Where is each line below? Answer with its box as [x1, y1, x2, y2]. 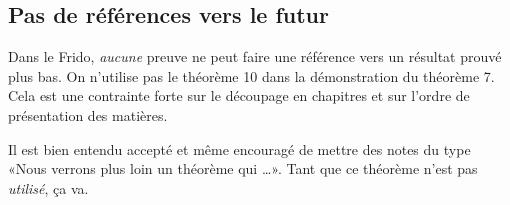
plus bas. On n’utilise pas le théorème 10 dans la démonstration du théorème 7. [8, 65, 495, 86]
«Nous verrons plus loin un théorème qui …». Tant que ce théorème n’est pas [8, 158, 478, 179]
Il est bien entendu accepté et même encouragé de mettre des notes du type [8, 138, 471, 159]
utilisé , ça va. [8, 177, 89, 198]
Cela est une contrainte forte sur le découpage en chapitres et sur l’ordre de [8, 85, 470, 106]
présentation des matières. [8, 104, 168, 125]
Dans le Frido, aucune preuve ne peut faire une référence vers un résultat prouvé [8, 46, 502, 67]
